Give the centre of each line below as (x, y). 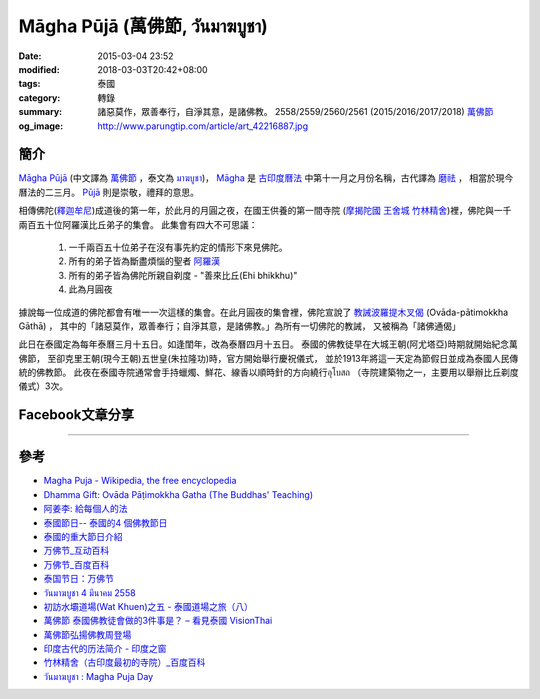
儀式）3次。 (43, 386)
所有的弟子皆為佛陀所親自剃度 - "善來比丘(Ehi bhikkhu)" (183, 275)
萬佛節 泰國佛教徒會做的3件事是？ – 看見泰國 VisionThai (158, 621)
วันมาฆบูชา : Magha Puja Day (98, 676)
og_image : (41, 126)
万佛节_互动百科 (76, 551)
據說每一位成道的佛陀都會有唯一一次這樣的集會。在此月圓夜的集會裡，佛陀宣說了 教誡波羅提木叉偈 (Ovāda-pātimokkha (263, 312)
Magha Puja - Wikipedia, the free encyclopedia (140, 481)
